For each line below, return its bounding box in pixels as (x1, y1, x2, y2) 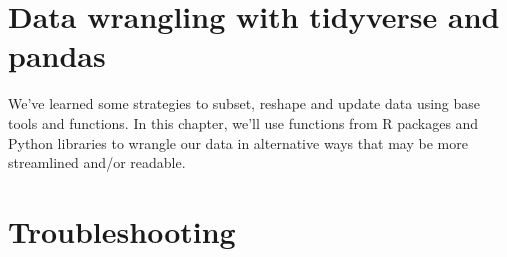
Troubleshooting (8, 210, 236, 251)
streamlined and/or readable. (8, 152, 186, 173)
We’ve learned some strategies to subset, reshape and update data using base (8, 93, 481, 114)
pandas (8, 35, 106, 76)
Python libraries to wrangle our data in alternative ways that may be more (8, 132, 468, 153)
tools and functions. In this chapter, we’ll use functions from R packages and (8, 112, 479, 133)
